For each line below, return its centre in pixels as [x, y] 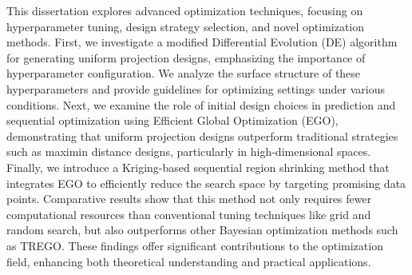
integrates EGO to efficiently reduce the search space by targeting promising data [206, 183]
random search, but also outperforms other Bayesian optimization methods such [202, 230]
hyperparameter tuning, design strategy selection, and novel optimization [186, 26]
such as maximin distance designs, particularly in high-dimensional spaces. [189, 151]
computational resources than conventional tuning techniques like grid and [189, 214]
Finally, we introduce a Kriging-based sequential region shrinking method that [198, 167]
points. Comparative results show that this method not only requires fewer [189, 199]
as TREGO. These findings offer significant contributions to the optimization [195, 245]
